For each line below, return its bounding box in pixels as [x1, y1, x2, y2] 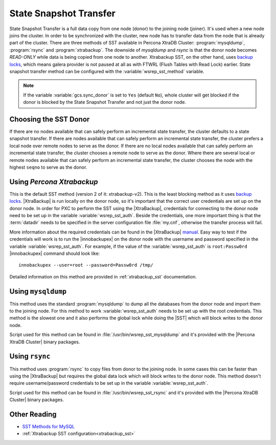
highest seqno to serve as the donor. [9, 164, 87, 170]
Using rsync [9, 352, 51, 361]
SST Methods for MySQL [22, 423, 75, 429]
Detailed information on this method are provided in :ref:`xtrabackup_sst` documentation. [9, 273, 197, 279]
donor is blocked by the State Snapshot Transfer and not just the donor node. [23, 99, 187, 105]
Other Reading [9, 410, 57, 418]
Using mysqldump [9, 287, 66, 296]
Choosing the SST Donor [9, 115, 90, 124]
